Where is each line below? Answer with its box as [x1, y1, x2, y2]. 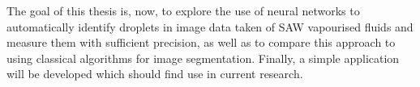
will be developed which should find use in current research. [6, 65, 303, 82]
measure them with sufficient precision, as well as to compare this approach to [6, 34, 396, 51]
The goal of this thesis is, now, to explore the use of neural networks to [6, 2, 360, 19]
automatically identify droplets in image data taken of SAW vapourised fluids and [6, 18, 414, 35]
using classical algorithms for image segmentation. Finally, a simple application [6, 49, 400, 66]
